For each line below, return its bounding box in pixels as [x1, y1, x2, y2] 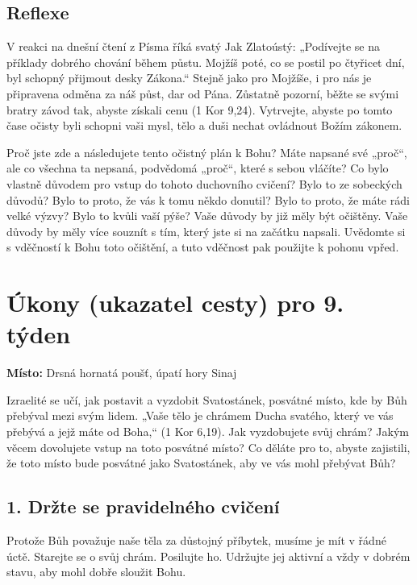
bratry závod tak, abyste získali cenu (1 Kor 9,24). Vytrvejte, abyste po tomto [6, 101, 393, 118]
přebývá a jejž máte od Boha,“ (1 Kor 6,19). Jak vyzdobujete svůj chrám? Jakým [6, 423, 409, 440]
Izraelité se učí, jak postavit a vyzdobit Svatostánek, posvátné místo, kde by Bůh [6, 391, 407, 408]
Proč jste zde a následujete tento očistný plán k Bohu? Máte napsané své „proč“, [6, 143, 407, 160]
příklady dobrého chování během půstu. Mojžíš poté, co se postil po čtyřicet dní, [6, 53, 405, 70]
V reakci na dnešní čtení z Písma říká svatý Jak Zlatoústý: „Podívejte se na [6, 38, 381, 55]
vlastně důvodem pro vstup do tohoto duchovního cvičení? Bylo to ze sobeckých [6, 175, 402, 192]
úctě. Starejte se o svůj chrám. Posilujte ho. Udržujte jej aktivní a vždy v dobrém [6, 547, 411, 564]
